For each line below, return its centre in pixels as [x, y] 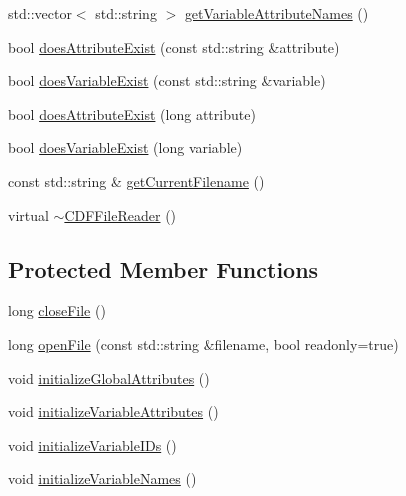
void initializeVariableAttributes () [113, 411]
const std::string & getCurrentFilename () [136, 180]
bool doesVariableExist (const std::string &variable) [167, 80]
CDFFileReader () [120, 214]
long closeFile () [57, 310]
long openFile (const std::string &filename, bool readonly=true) [203, 343]
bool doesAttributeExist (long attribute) [132, 113]
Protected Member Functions [163, 268]
